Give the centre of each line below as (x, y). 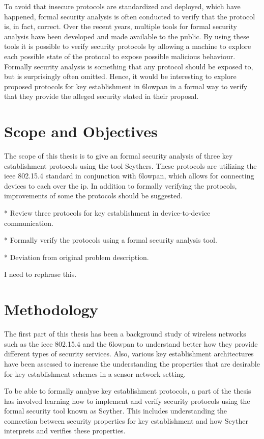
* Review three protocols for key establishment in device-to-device (107, 213)
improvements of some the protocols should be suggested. (93, 196)
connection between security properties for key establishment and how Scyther (126, 420)
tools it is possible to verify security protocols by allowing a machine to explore (128, 46)
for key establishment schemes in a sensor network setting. (95, 373)
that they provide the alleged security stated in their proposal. (101, 96)
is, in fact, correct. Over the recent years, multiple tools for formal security (121, 26)
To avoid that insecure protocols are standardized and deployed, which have (122, 6)
